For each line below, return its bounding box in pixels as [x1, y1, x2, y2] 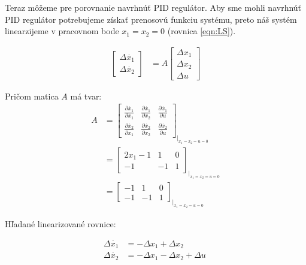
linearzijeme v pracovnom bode [5, 25, 119, 37]
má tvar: [70, 89, 102, 102]
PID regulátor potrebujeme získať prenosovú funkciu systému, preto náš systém [5, 13, 297, 25]
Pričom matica [5, 89, 59, 102]
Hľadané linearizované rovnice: [5, 217, 116, 230]
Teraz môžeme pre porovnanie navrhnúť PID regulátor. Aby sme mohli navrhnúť [5, 1, 302, 13]
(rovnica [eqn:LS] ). [167, 25, 236, 37]
